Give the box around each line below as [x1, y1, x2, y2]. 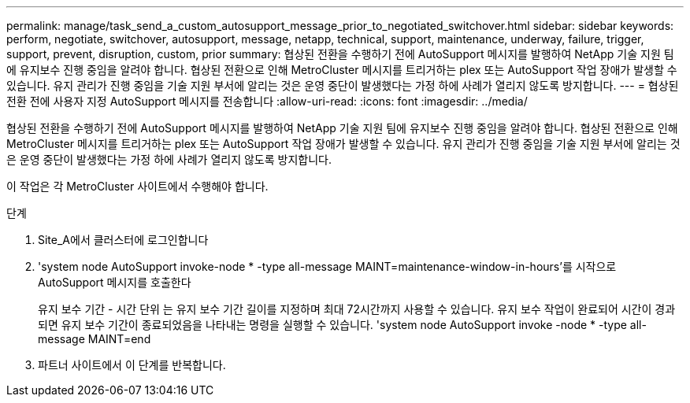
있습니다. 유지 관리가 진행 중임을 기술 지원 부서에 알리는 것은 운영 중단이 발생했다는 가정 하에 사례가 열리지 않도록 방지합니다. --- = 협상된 [6, 79, 679, 92]
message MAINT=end [38, 332, 151, 346]
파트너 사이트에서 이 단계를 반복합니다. [38, 358, 226, 372]
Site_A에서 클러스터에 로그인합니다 [38, 233, 209, 246]
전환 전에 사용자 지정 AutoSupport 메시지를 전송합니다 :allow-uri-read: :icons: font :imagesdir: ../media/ [6, 94, 528, 108]
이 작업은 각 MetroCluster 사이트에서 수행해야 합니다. [6, 179, 269, 193]
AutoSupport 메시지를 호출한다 [38, 275, 191, 289]
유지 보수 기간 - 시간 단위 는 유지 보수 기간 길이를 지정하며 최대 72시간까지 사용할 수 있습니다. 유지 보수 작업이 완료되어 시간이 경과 [38, 302, 676, 316]
